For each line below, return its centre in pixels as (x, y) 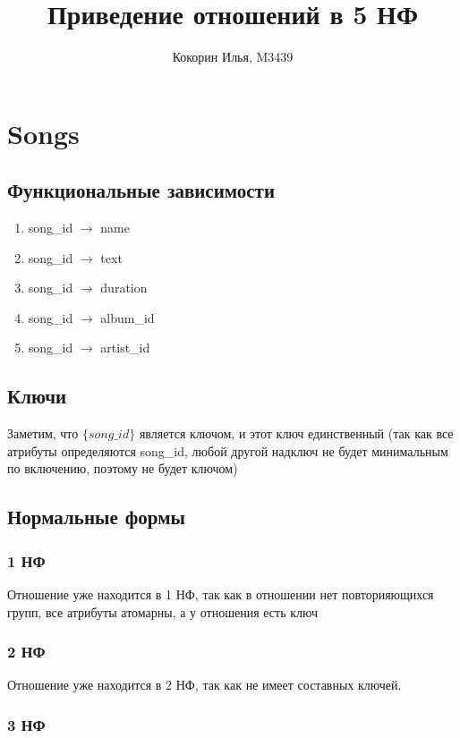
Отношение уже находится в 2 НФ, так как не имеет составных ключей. (204, 685)
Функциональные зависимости (141, 190)
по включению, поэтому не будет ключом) (123, 468)
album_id (128, 317)
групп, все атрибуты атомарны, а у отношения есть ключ (162, 611)
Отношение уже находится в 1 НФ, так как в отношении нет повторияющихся (221, 594)
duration (124, 288)
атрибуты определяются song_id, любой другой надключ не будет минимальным (228, 450)
